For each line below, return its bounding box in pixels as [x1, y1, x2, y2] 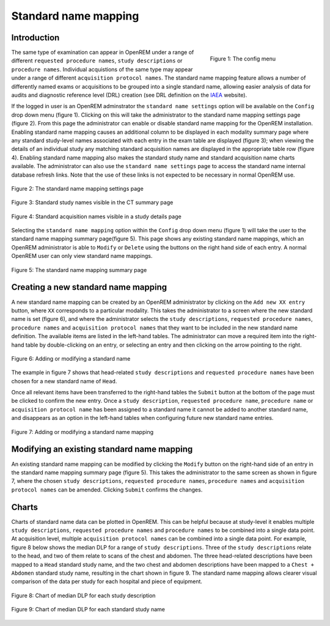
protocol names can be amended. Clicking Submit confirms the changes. [11, 486, 203, 493]
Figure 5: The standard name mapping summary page [11, 266, 147, 273]
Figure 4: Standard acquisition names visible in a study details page [11, 213, 182, 220]
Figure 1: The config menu [210, 55, 276, 62]
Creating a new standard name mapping [11, 282, 167, 293]
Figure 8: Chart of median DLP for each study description [11, 592, 156, 599]
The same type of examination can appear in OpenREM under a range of [11, 49, 194, 56]
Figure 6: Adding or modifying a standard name [11, 355, 131, 362]
